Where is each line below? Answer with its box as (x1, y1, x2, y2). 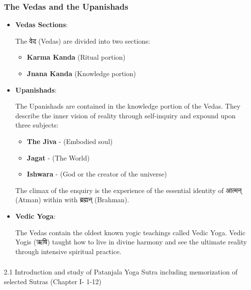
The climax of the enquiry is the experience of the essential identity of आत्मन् (15, 185, 242, 195)
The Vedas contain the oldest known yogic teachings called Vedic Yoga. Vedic (15, 227, 246, 237)
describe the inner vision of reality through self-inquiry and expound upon (15, 110, 236, 120)
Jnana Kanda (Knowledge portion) (27, 68, 136, 78)
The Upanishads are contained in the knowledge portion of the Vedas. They (15, 101, 241, 111)
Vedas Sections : (15, 19, 68, 30)
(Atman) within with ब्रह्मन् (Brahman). (15, 194, 129, 205)
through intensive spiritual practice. (15, 246, 122, 256)
